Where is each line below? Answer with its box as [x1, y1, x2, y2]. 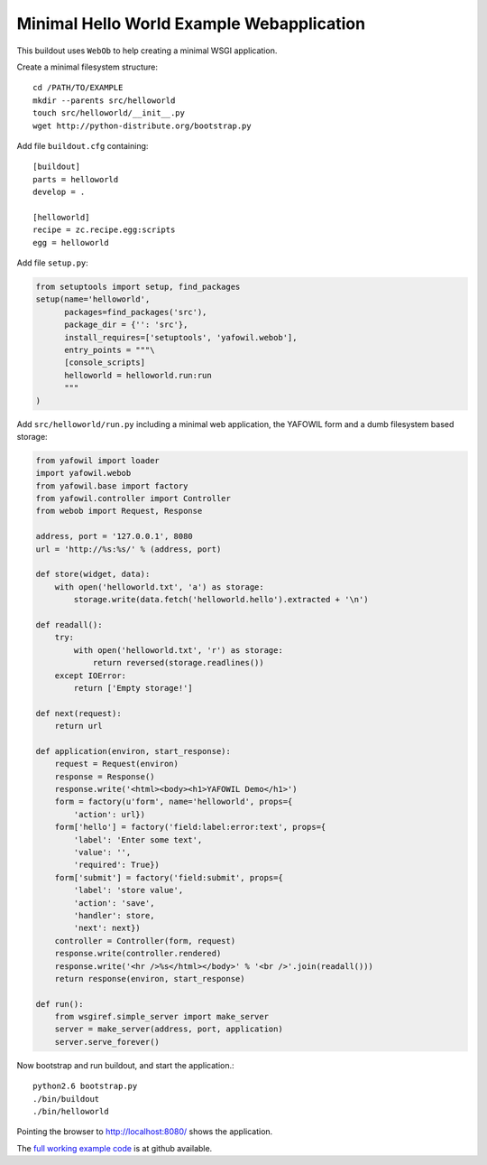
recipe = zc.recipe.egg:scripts [32, 225, 176, 235]
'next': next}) [73, 923, 142, 934]
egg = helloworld [32, 238, 109, 247]
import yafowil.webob [35, 468, 132, 479]
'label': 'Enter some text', [73, 834, 203, 844]
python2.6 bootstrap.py [32, 1081, 138, 1092]
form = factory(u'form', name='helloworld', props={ [54, 797, 293, 807]
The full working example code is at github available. [16, 1142, 213, 1153]
